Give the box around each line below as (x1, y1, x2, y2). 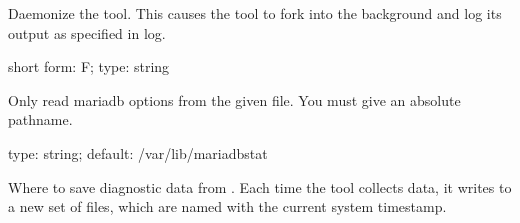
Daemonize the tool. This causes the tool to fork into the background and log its (8, 3, 502, 23)
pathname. (8, 109, 73, 130)
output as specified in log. (8, 22, 166, 43)
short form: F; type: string (8, 56, 170, 77)
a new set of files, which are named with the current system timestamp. (8, 196, 447, 217)
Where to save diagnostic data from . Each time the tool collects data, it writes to (8, 176, 512, 197)
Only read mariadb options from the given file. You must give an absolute (8, 89, 461, 110)
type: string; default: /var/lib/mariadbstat (8, 142, 268, 163)
